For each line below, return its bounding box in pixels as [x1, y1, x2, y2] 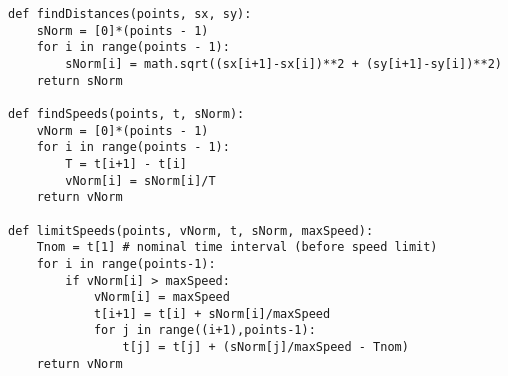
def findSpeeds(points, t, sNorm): [8, 106, 245, 121]
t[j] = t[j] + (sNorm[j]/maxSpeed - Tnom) [122, 340, 409, 355]
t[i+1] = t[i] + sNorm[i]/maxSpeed [93, 306, 331, 321]
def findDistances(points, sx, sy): [8, 7, 252, 21]
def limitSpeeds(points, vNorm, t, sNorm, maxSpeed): [8, 223, 374, 238]
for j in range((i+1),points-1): [93, 323, 316, 338]
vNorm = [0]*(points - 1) [36, 123, 209, 138]
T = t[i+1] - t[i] [65, 156, 187, 171]
